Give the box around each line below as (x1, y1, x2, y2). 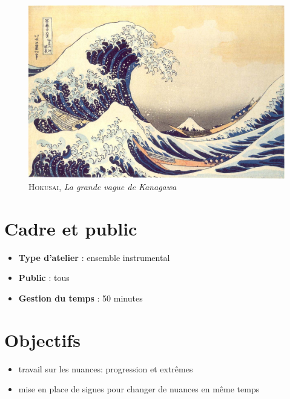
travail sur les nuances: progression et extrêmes (18, 362, 193, 375)
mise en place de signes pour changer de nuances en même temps (18, 383, 260, 395)
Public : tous (18, 271, 70, 284)
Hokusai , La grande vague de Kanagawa (28, 180, 177, 193)
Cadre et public (4, 216, 137, 240)
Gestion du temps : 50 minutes (18, 292, 143, 305)
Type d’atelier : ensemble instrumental (18, 251, 170, 263)
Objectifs (4, 327, 81, 352)
